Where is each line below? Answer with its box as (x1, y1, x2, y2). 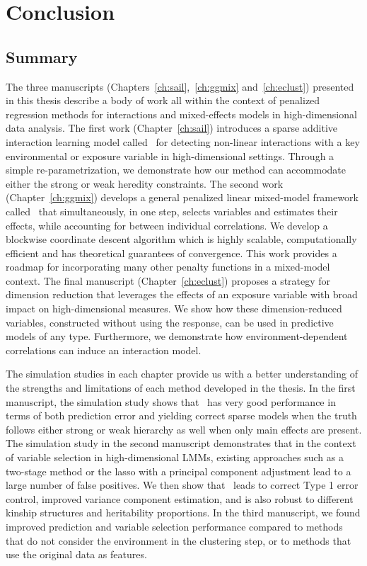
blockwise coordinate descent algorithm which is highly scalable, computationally (6, 232, 357, 247)
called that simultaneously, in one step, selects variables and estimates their (6, 203, 338, 218)
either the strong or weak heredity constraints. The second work (6, 176, 284, 191)
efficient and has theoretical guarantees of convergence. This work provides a (6, 245, 337, 260)
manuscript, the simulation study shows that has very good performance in (6, 394, 336, 409)
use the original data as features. (6, 547, 147, 562)
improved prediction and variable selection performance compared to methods (6, 519, 343, 533)
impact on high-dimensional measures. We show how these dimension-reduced (6, 301, 342, 316)
